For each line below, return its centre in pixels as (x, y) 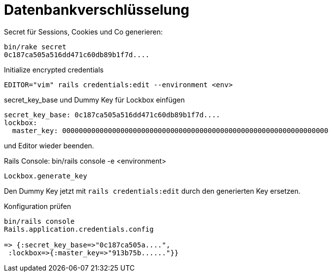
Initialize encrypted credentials (54, 69)
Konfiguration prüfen (37, 206)
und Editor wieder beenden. (49, 145)
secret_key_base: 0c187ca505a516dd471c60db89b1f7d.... (112, 115)
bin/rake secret (35, 47)
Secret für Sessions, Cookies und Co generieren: (83, 32)
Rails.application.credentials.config (79, 229)
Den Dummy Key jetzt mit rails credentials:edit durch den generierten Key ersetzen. (152, 191)
